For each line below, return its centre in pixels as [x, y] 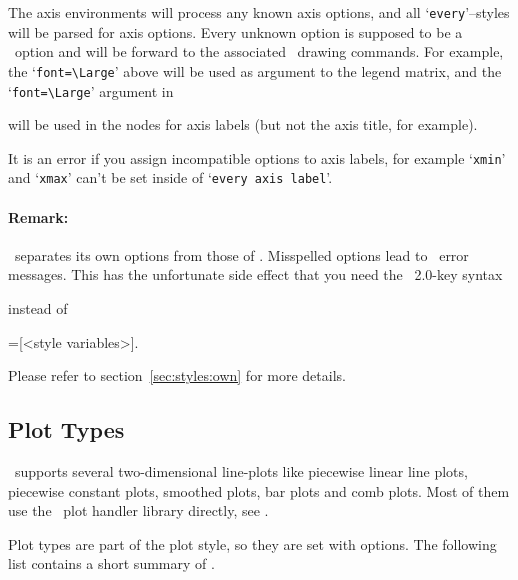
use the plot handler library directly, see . [138, 510]
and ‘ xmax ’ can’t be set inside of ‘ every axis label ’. [170, 177]
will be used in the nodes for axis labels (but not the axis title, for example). [243, 124]
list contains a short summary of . [111, 563]
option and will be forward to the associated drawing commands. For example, [259, 51]
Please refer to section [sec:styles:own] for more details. [177, 375]
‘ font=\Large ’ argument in [91, 90]
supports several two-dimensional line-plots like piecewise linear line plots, [241, 471]
